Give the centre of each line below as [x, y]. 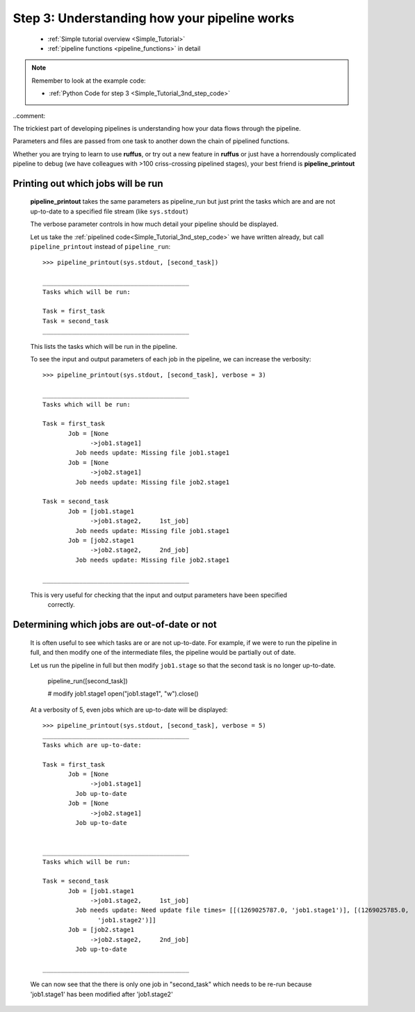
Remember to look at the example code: [89, 81]
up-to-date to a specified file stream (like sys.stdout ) [109, 211]
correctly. [62, 605]
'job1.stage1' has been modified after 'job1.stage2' [101, 994]
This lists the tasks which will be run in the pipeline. [104, 346]
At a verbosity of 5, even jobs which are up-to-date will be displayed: [129, 710]
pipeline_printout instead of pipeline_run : [100, 247]
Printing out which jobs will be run [88, 183]
